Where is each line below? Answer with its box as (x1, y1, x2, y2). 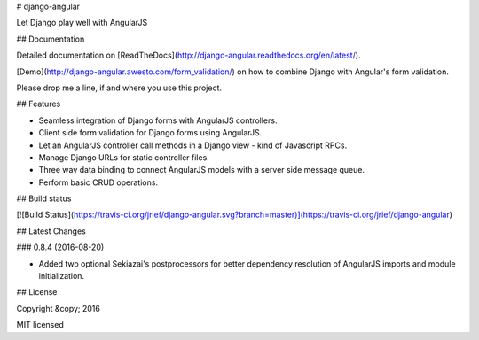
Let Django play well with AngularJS (16, 18, 148, 28)
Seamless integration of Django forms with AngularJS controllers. (38, 115, 278, 126)
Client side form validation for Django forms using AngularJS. (38, 127, 263, 138)
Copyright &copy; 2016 (16, 303, 101, 313)
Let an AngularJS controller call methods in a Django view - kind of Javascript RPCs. (38, 140, 348, 151)
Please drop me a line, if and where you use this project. (16, 82, 222, 93)
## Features (16, 98, 61, 110)
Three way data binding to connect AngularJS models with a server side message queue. (38, 165, 365, 175)
